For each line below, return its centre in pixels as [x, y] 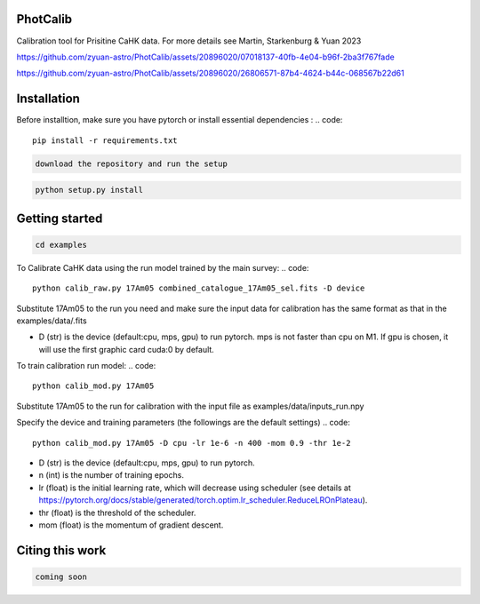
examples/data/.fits [52, 321]
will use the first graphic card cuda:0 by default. [127, 349]
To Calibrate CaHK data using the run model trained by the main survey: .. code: [163, 267]
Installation [48, 99]
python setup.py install [89, 190]
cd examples [61, 245]
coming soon [61, 576]
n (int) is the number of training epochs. [111, 475]
